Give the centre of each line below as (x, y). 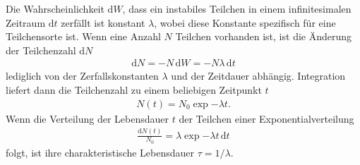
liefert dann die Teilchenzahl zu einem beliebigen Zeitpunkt (134, 90)
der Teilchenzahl (41, 50)
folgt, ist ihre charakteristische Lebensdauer (100, 152)
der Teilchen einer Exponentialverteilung (266, 118)
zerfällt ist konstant (103, 22)
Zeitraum (26, 22)
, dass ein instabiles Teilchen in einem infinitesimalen (237, 8)
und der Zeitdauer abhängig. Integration (258, 76)
